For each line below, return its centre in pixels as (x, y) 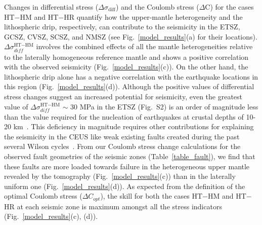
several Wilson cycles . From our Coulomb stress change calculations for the (122, 146)
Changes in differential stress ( (51, 7)
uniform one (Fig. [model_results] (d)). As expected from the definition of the (125, 186)
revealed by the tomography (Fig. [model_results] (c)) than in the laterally (120, 176)
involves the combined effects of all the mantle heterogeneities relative (144, 46)
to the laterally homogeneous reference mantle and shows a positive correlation (126, 57)
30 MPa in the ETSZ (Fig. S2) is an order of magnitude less (164, 106)
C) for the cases (229, 7)
